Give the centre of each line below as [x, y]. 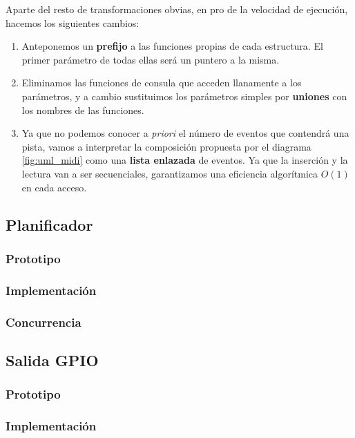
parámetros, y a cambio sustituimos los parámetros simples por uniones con [184, 96]
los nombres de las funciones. [83, 109]
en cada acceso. [54, 187]
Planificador [49, 224]
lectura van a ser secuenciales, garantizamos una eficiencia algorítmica [170, 173]
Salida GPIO [52, 360]
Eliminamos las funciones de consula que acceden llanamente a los [162, 83]
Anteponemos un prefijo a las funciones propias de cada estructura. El [172, 46]
